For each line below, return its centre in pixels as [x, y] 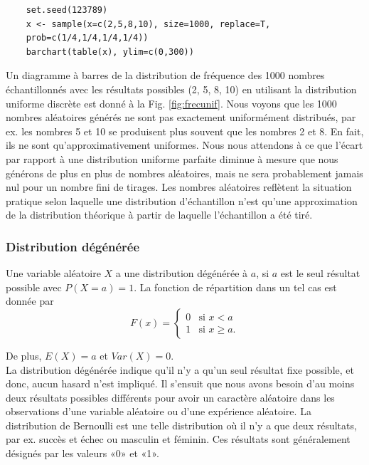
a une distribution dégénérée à [182, 273]
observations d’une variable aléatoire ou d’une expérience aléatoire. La [159, 411]
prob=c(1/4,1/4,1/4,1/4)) [87, 38]
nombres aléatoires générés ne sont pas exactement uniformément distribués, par [181, 117]
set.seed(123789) [67, 10]
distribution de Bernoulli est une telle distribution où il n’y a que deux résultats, [181, 425]
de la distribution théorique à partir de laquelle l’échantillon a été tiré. [159, 215]
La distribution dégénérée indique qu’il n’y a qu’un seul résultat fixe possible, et [180, 369]
